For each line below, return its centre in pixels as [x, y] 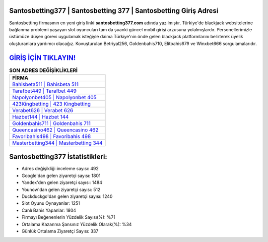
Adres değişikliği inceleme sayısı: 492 [60, 169]
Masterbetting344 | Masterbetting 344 [57, 143]
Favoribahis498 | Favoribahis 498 [52, 136]
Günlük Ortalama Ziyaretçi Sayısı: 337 [60, 231]
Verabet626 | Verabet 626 [43, 110]
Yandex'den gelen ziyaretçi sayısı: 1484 [62, 182]
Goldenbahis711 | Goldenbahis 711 [52, 123]
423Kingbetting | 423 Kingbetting [52, 104]
